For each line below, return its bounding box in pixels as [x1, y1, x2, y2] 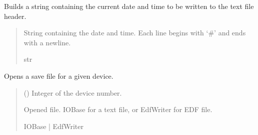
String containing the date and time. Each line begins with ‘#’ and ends [23, 27, 246, 38]
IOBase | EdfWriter [23, 121, 83, 131]
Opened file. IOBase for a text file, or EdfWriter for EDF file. [23, 104, 212, 115]
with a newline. [23, 37, 71, 47]
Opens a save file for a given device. [4, 70, 113, 81]
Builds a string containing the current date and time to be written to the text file [4, 1, 254, 11]
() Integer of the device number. [23, 87, 122, 98]
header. [4, 10, 26, 21]
